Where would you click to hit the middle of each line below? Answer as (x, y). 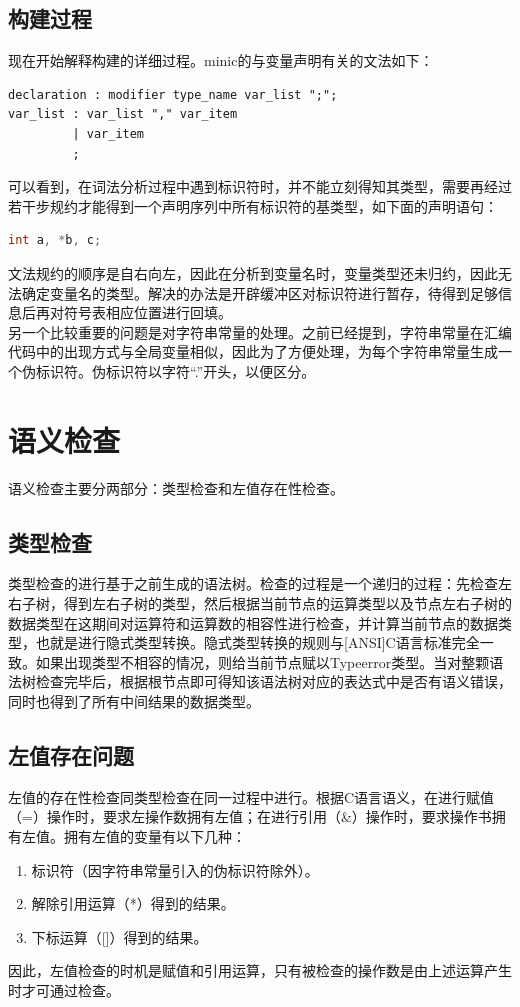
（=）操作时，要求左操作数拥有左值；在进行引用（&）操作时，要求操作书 (250, 816)
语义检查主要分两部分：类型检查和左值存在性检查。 (176, 487)
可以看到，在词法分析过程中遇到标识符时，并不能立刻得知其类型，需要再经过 (260, 186)
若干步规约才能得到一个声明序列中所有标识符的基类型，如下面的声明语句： (253, 205)
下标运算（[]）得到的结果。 (119, 936)
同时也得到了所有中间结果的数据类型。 (134, 701)
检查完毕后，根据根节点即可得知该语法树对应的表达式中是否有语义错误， (273, 681)
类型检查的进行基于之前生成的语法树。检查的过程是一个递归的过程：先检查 (253, 583)
